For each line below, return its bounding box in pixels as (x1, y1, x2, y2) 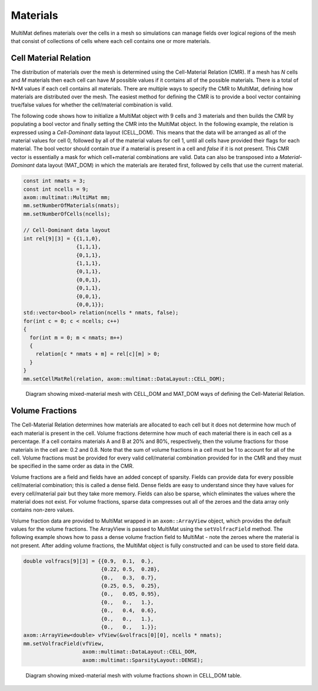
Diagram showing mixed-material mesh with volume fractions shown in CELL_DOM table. (25, 672, 242, 679)
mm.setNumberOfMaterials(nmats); (23, 202, 120, 209)
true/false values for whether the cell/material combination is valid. (11, 101, 173, 108)
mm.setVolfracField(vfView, (23, 640, 104, 647)
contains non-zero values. (11, 507, 75, 514)
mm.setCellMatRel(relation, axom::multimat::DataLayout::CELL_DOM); (23, 375, 226, 382)
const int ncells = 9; (23, 186, 89, 193)
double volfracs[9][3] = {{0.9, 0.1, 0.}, (23, 557, 154, 564)
